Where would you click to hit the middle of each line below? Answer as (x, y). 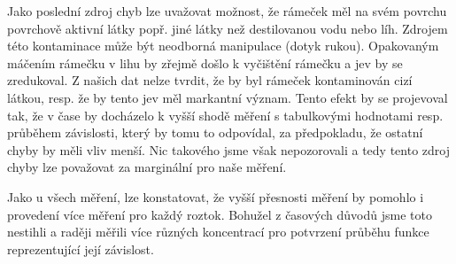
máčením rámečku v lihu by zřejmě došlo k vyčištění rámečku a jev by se (205, 62)
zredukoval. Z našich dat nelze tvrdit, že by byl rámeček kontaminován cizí (210, 80)
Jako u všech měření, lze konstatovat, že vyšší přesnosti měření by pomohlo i (216, 196)
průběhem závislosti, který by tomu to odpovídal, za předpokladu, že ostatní (215, 132)
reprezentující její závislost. (81, 248)
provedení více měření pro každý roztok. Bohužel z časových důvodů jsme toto (220, 214)
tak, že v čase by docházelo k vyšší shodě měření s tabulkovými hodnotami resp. (225, 115)
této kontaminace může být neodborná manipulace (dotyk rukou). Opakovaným (223, 46)
